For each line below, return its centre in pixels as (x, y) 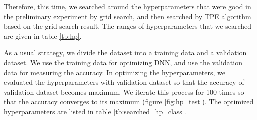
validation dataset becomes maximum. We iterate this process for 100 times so (124, 91)
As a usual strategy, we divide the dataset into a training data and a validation (125, 53)
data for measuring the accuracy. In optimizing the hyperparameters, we (115, 72)
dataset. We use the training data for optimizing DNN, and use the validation (123, 62)
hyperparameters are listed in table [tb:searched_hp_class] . (95, 111)
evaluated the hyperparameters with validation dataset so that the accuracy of (124, 82)
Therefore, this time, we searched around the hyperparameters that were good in (128, 6)
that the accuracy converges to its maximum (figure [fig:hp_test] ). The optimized (129, 101)
